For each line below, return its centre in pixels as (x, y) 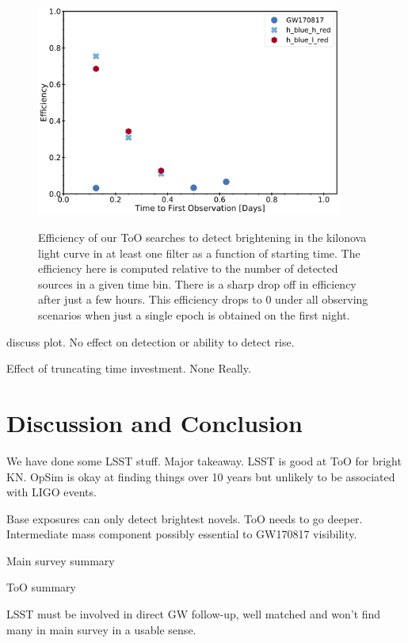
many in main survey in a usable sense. (101, 629)
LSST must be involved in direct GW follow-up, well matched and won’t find (194, 614)
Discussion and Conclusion (154, 422)
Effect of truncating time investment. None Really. (129, 368)
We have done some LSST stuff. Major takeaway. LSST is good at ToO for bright (204, 460)
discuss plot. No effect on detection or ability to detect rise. (151, 341)
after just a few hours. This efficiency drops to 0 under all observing (203, 299)
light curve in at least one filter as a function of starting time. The (199, 253)
